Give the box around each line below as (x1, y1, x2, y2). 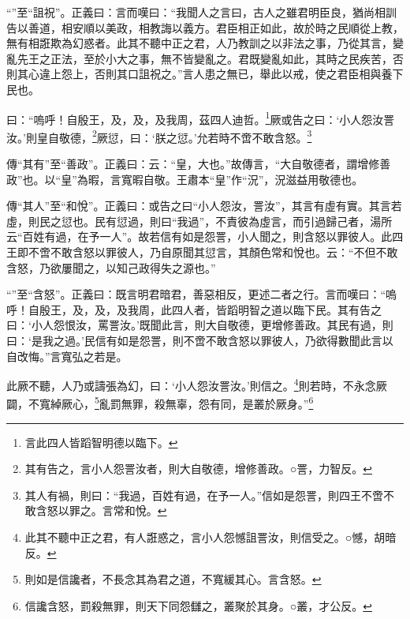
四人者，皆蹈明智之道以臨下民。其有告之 (171, 301, 382, 317)
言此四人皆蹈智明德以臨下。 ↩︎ (24, 433, 178, 450)
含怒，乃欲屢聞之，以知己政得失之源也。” (6, 259, 216, 276)
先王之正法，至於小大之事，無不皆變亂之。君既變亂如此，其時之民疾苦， (17, 50, 393, 66)
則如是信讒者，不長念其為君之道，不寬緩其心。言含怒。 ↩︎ (24, 571, 322, 587)
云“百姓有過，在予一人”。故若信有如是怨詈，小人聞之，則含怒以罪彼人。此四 (6, 228, 404, 245)
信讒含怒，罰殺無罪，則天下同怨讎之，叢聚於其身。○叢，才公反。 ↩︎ (24, 597, 372, 613)
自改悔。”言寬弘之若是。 (6, 347, 128, 364)
